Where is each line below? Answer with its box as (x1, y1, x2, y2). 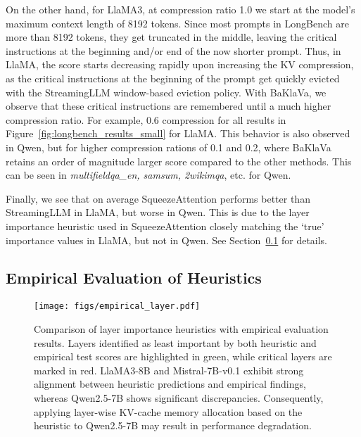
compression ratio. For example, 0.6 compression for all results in (6, 112, 286, 127)
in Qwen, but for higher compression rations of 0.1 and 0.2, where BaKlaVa (6, 139, 331, 154)
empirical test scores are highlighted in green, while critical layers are (34, 349, 332, 364)
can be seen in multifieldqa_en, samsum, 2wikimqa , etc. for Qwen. (6, 167, 291, 182)
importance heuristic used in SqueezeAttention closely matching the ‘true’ (6, 218, 324, 233)
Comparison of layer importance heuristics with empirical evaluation (34, 321, 329, 336)
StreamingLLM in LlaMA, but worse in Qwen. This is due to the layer (6, 205, 310, 220)
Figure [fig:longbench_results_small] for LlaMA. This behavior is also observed (6, 126, 350, 141)
